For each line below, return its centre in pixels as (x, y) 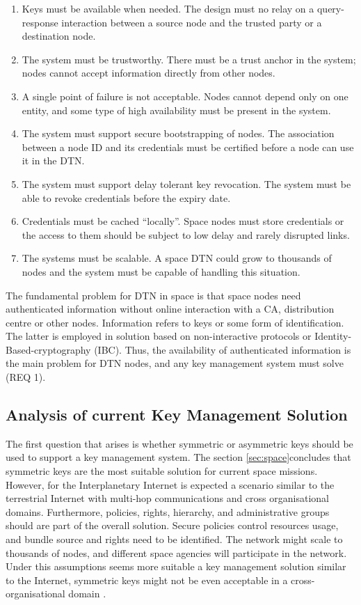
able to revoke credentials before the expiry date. (126, 197)
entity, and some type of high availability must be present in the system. (176, 110)
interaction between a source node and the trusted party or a (192, 22)
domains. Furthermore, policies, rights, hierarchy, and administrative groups (168, 511)
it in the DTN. (53, 160)
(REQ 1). (26, 377)
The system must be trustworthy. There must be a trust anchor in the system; (189, 59)
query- (330, 8)
